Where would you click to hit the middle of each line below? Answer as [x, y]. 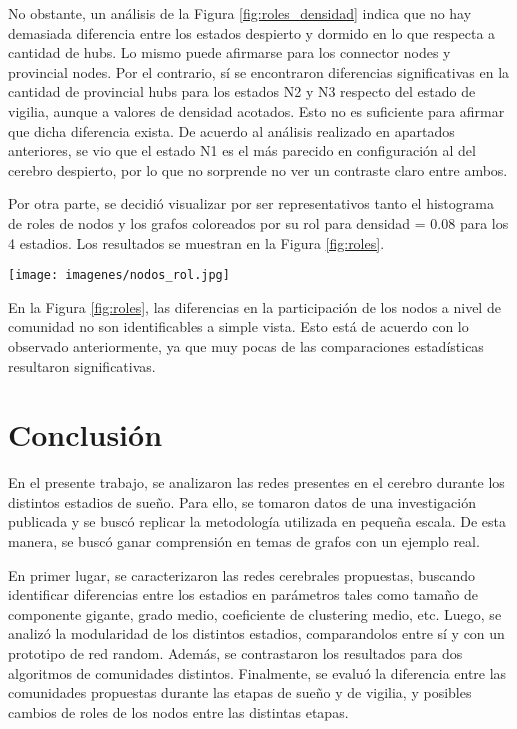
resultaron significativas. [82, 365]
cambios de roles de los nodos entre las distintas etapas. [178, 711]
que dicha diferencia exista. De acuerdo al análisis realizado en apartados [231, 130]
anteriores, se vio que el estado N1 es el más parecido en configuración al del [242, 150]
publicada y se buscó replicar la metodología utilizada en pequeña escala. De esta [257, 521]
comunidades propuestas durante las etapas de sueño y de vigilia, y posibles [240, 692]
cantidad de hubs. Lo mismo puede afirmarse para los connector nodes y [229, 52]
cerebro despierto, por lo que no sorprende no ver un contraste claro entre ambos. [258, 169]
